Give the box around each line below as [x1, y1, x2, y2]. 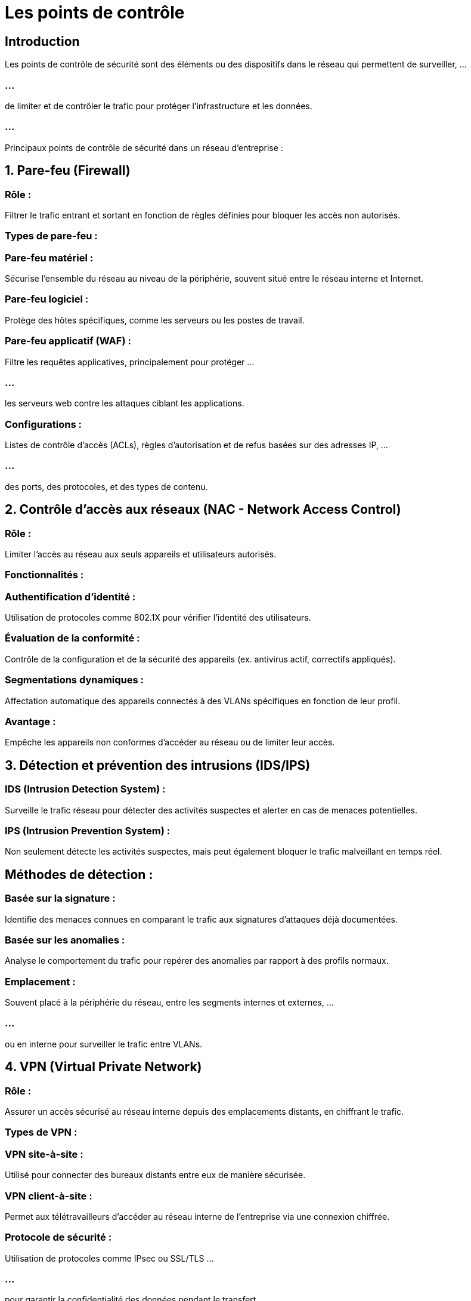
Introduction [5, 33, 80, 49]
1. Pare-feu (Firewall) [5, 163, 131, 178]
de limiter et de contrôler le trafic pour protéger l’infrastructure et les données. [5, 100, 312, 111]
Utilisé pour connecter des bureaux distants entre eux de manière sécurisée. [5, 1170, 306, 1180]
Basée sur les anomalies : [5, 933, 125, 946]
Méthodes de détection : [5, 867, 153, 882]
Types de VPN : [5, 1126, 78, 1139]
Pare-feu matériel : [5, 251, 94, 264]
